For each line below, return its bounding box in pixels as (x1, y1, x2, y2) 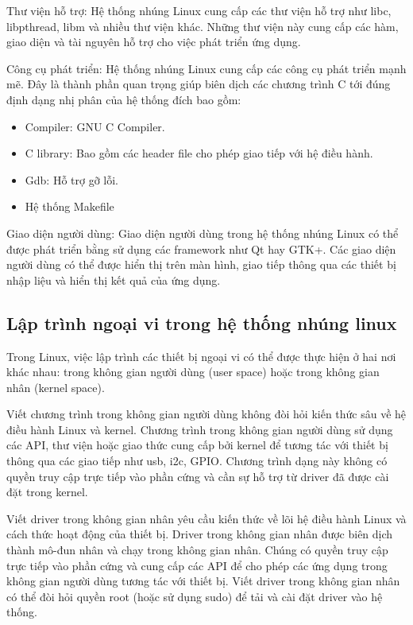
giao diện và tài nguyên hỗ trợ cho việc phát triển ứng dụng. (6, 33, 301, 50)
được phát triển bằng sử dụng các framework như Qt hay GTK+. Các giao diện (6, 240, 396, 257)
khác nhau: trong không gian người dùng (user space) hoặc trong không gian (6, 363, 380, 380)
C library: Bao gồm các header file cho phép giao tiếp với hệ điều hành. (25, 145, 373, 161)
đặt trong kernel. (6, 483, 88, 500)
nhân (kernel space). (6, 378, 105, 395)
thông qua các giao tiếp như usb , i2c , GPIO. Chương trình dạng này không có (6, 452, 388, 469)
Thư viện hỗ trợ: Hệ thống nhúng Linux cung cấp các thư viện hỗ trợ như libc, (6, 2, 392, 18)
